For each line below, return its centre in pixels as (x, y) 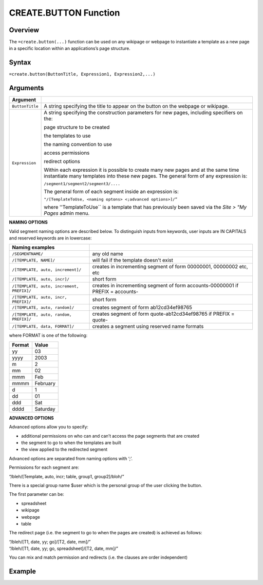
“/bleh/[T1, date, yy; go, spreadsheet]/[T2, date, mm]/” (64, 548)
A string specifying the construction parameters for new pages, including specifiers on (143, 113)
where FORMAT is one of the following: (48, 335)
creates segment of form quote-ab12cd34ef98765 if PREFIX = (163, 314)
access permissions (67, 153)
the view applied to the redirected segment (64, 449)
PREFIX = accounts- (115, 292)
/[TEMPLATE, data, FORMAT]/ (43, 326)
